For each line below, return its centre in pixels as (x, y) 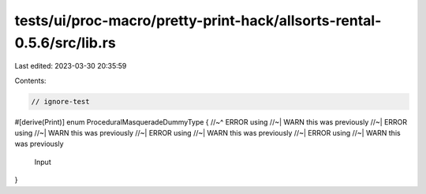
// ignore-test (60, 101)
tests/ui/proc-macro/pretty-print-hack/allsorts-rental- (198, 21)
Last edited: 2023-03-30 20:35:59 (71, 66)
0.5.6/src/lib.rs (65, 43)
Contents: (30, 80)
